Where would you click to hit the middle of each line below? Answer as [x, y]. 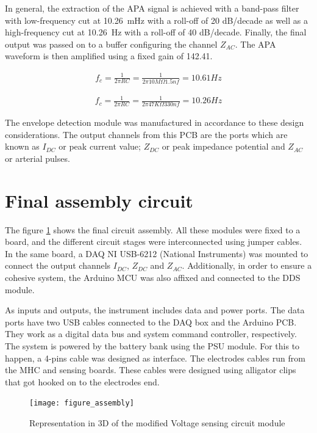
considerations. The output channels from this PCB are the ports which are [146, 134]
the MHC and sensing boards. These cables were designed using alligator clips [151, 370]
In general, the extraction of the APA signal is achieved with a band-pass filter [152, 8]
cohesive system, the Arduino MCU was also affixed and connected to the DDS [153, 278]
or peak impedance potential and [223, 146]
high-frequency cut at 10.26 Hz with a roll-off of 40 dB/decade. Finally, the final [156, 32]
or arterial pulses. [37, 158]
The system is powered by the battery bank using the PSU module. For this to [152, 346]
